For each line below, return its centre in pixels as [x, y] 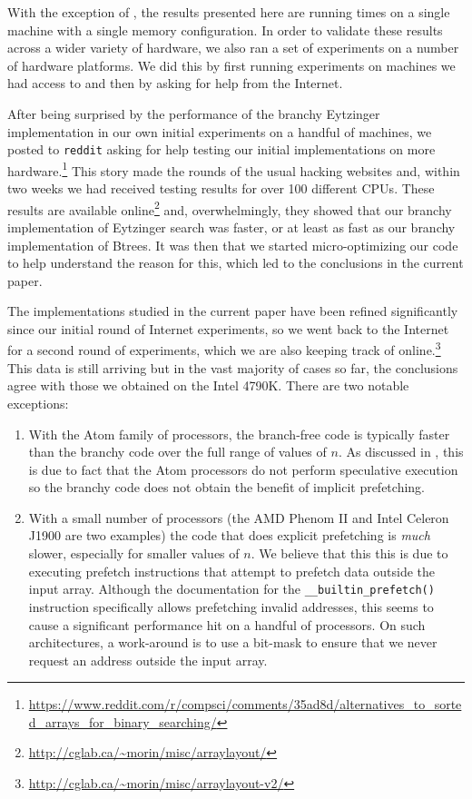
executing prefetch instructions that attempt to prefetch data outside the [231, 571]
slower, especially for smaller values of [134, 553]
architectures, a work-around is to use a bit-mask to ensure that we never [233, 642]
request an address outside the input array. [148, 660]
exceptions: [38, 403]
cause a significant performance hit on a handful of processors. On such [227, 624]
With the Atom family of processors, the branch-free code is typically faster [239, 434]
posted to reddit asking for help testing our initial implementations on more [221, 149]
